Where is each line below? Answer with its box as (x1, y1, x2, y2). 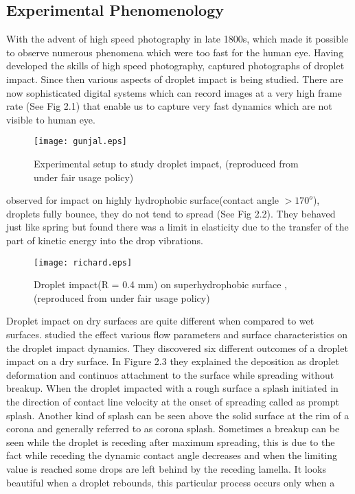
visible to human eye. (6, 112, 95, 126)
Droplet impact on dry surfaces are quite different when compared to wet (6, 314, 314, 328)
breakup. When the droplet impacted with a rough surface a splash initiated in (6, 381, 339, 395)
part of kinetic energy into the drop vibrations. (6, 233, 203, 247)
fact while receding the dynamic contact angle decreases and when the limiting (6, 448, 338, 462)
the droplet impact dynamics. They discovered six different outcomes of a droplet (6, 340, 348, 355)
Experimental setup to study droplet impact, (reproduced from (34, 156, 299, 171)
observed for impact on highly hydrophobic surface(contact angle (6, 193, 279, 207)
